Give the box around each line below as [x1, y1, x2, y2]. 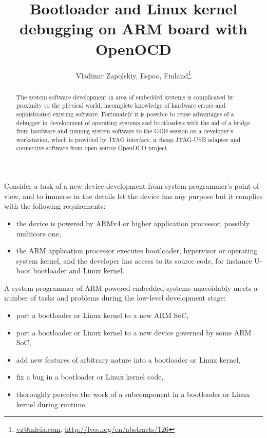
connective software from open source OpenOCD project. [16, 144, 169, 152]
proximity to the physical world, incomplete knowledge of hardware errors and [16, 101, 225, 110]
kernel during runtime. [16, 399, 87, 409]
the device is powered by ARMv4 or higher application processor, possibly [16, 217, 250, 228]
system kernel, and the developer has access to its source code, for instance [16, 255, 252, 266]
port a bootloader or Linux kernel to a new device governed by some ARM [16, 327, 252, 337]
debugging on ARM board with [20, 18, 247, 39]
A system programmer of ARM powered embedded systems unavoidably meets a [4, 282, 258, 293]
